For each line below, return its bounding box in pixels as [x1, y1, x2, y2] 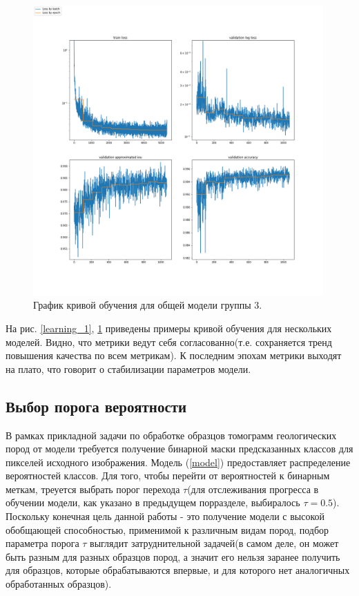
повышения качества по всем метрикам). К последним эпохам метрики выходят [6, 348, 342, 363]
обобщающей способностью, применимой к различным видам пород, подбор [6, 522, 329, 537]
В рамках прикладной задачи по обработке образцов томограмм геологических [6, 427, 337, 442]
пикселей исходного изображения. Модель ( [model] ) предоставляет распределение [6, 454, 351, 469]
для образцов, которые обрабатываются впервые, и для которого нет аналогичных [6, 563, 350, 577]
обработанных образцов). [6, 577, 112, 591]
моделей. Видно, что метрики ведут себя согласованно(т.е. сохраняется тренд [6, 334, 332, 349]
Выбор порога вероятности [6, 395, 187, 416]
